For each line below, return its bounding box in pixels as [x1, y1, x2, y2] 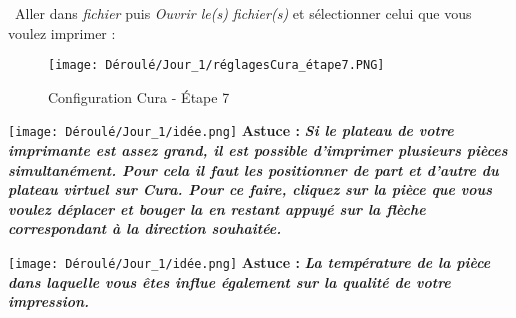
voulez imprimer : [8, 22, 116, 43]
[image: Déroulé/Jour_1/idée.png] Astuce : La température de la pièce [8, 252, 491, 273]
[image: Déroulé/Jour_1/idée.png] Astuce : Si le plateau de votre [8, 120, 454, 141]
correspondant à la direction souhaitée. [8, 218, 282, 239]
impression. [8, 291, 90, 312]
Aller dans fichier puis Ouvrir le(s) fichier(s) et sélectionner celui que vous [14, 3, 472, 23]
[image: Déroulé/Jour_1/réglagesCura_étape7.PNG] [48, 58, 385, 73]
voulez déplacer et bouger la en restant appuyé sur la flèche [8, 198, 426, 219]
